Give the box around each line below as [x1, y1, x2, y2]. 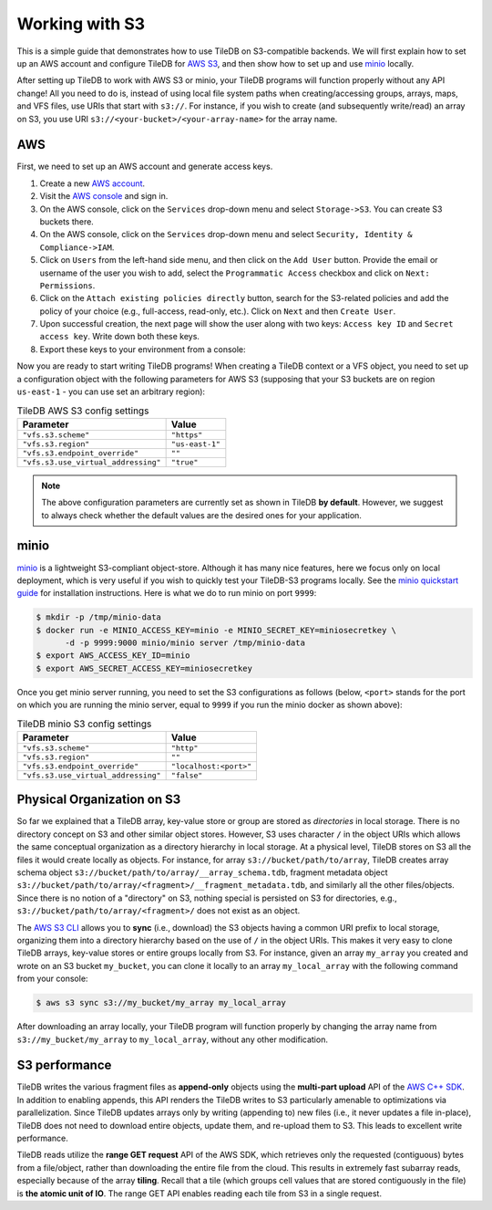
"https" [170, 430, 203, 440]
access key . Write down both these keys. [39, 331, 200, 342]
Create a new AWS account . [39, 178, 146, 189]
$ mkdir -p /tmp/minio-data [36, 612, 161, 622]
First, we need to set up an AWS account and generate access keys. [16, 161, 273, 172]
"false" [170, 770, 203, 780]
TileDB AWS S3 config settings [16, 404, 149, 417]
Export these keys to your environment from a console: [39, 343, 246, 355]
